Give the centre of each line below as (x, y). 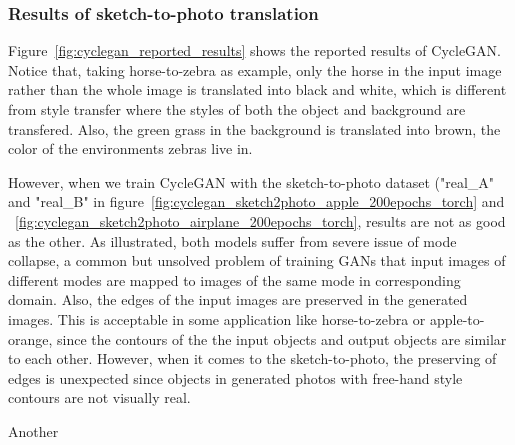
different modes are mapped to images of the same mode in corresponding (234, 279)
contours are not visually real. (99, 397)
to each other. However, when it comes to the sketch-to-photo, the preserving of (252, 358)
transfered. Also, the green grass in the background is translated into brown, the (254, 128)
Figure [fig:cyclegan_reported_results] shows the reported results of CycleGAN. (255, 50)
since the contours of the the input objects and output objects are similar (282, 338)
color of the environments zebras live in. (130, 148)
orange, (30, 338)
